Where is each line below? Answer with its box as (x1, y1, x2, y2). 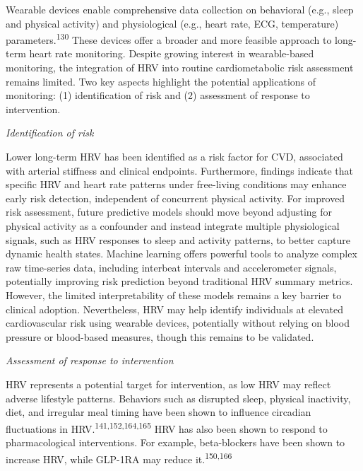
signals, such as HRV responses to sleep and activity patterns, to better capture (6, 232, 350, 247)
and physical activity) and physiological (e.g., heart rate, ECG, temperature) (6, 16, 339, 30)
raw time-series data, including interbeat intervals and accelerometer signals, (6, 260, 337, 274)
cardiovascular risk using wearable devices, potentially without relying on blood (6, 315, 350, 330)
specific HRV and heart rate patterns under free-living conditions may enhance (6, 177, 347, 192)
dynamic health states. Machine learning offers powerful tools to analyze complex (6, 246, 357, 261)
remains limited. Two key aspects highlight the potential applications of (6, 74, 316, 88)
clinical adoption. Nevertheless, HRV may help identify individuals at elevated (6, 301, 344, 316)
